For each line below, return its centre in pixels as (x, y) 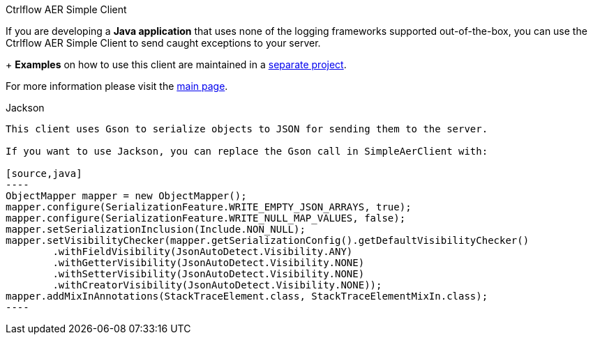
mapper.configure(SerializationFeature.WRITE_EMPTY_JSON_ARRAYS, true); (209, 207)
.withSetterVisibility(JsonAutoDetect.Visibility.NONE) (209, 274)
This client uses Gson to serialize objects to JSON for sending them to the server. (247, 129)
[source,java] (44, 173)
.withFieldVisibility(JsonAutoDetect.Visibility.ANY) (203, 252)
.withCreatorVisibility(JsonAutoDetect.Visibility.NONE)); (217, 285)
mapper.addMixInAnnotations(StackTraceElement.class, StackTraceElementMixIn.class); (247, 296)
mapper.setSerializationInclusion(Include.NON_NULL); (156, 229)
